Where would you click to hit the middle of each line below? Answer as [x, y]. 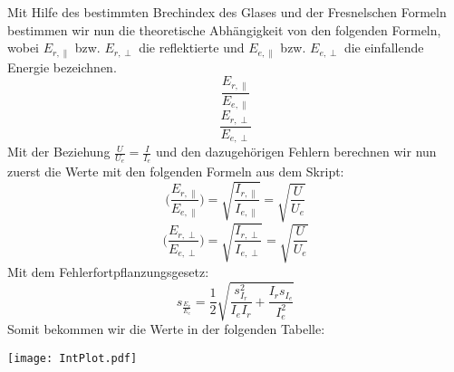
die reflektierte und [192, 48]
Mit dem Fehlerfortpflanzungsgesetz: [108, 271]
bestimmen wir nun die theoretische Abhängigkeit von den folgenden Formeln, [224, 29]
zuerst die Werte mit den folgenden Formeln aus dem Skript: [176, 172]
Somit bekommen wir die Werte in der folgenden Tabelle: [166, 329]
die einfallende [384, 48]
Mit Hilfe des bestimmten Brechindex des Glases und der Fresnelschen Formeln [227, 12]
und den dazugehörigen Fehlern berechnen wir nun [296, 152]
